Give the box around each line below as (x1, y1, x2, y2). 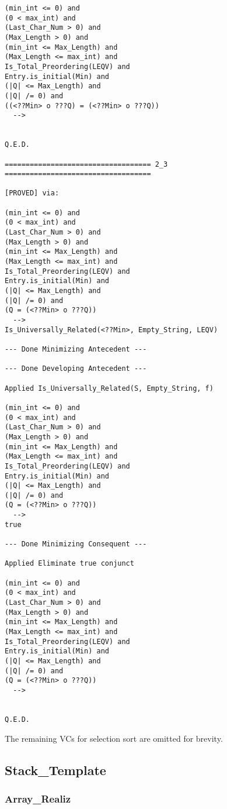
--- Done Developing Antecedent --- (5, 364, 147, 373)
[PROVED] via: (5, 189, 60, 198)
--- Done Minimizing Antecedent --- (5, 345, 147, 353)
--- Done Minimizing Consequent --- (5, 540, 147, 549)
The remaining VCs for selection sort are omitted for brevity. (5, 732, 223, 744)
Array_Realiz (5, 791, 71, 805)
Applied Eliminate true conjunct (5, 559, 134, 568)
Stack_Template (5, 760, 106, 779)
